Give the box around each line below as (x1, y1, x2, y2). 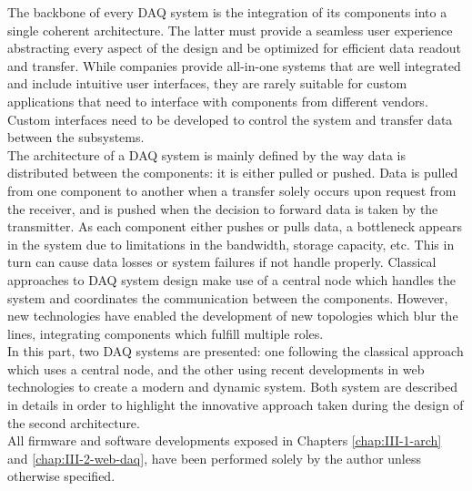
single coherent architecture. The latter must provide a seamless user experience (7, 20, 453, 39)
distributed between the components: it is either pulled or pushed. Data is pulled (7, 163, 458, 182)
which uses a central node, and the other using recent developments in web (7, 359, 425, 378)
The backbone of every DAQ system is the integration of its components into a (7, 3, 447, 21)
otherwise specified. (7, 466, 115, 486)
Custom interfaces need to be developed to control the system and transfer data (7, 109, 453, 128)
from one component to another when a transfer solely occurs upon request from (7, 180, 457, 199)
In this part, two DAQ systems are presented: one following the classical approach (7, 342, 464, 361)
